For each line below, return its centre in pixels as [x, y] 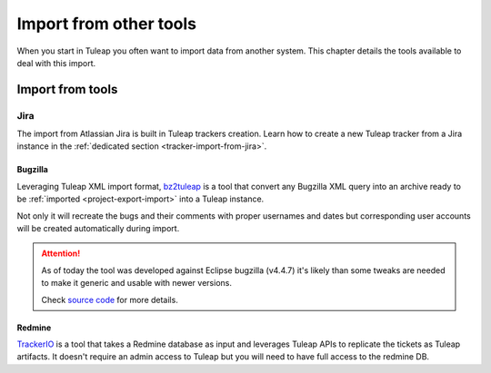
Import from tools [67, 89]
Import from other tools [107, 24]
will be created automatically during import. [98, 229]
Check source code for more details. [110, 299]
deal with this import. [56, 63]
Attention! [61, 253]
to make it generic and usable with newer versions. [136, 283]
